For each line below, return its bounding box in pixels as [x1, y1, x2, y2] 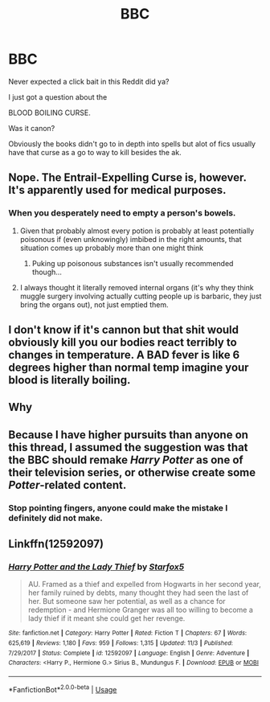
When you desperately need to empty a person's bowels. [8, 207, 236, 219]
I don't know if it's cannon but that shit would [8, 323, 239, 337]
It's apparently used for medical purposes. [8, 183, 227, 197]
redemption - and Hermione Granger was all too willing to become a [27, 605, 253, 615]
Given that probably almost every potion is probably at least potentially [19, 226, 255, 236]
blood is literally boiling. [8, 373, 131, 387]
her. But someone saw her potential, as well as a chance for [27, 597, 227, 606]
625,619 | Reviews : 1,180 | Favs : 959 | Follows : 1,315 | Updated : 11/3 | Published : [8, 639, 233, 647]
